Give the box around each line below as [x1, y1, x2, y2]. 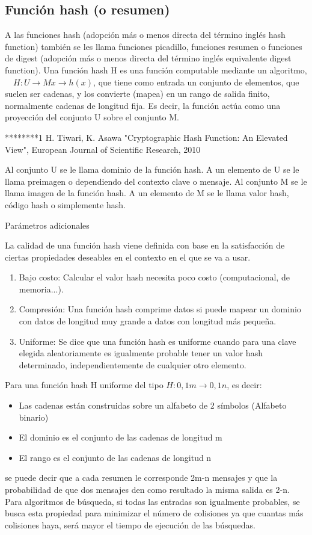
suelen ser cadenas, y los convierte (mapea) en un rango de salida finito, [5, 87, 270, 100]
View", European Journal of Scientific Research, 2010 [5, 143, 201, 155]
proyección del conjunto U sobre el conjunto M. [5, 111, 179, 123]
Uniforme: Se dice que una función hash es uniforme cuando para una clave [19, 335, 296, 347]
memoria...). [19, 282, 64, 295]
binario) [19, 410, 49, 423]
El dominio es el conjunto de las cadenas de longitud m [19, 431, 222, 444]
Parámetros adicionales [5, 218, 90, 231]
